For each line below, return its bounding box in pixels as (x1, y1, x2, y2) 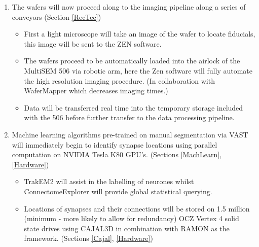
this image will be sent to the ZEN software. (24, 38, 162, 49)
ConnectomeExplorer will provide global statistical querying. (24, 186, 212, 196)
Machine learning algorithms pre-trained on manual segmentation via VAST (12, 129, 248, 139)
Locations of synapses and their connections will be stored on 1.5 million (24, 203, 250, 214)
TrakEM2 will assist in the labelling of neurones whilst (24, 176, 194, 187)
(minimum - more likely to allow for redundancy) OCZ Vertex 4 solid (24, 213, 239, 224)
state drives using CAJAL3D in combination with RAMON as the (24, 223, 230, 233)
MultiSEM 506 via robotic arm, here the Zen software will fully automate (24, 65, 252, 76)
